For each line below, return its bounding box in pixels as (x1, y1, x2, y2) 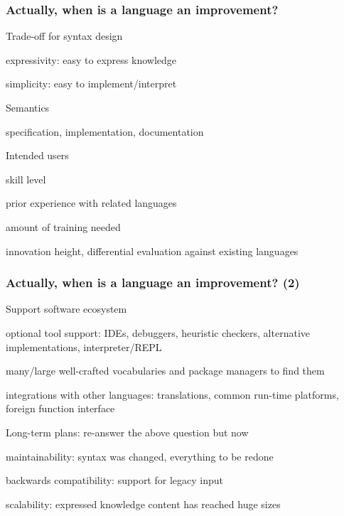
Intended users (6, 148, 69, 163)
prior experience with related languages (6, 195, 177, 210)
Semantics (6, 100, 50, 114)
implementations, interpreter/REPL (6, 339, 162, 354)
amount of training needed (6, 219, 121, 234)
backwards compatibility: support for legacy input (6, 473, 223, 488)
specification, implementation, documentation (6, 124, 204, 139)
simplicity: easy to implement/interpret (6, 76, 177, 91)
